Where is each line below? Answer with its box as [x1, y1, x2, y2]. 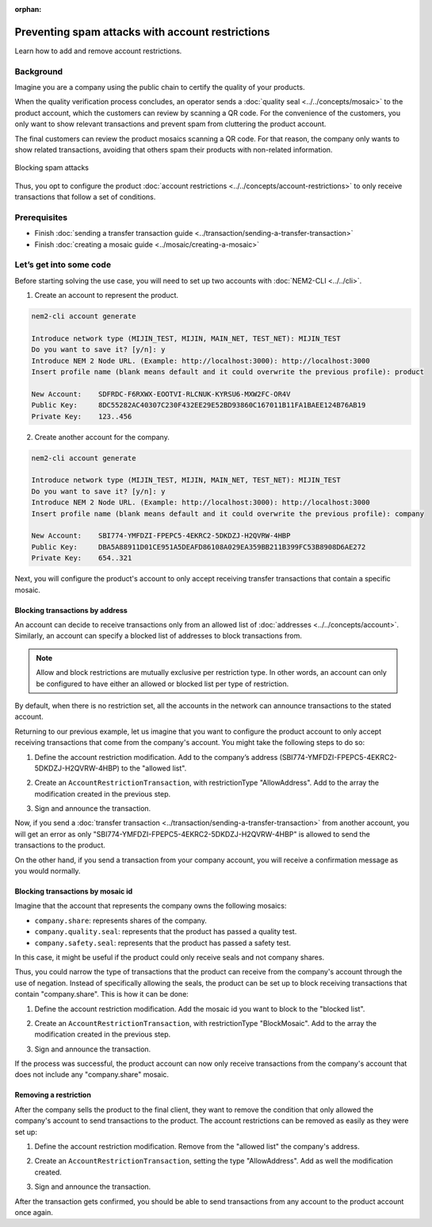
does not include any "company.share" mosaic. [14, 1070, 170, 1079]
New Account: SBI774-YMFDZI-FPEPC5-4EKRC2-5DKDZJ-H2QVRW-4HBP [31, 531, 291, 540]
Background [14, 66, 63, 77]
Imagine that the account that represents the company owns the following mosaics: [14, 901, 287, 911]
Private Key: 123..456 [31, 411, 132, 421]
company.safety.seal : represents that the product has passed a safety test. [34, 938, 291, 947]
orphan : [14, 5, 42, 14]
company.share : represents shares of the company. [34, 916, 208, 925]
